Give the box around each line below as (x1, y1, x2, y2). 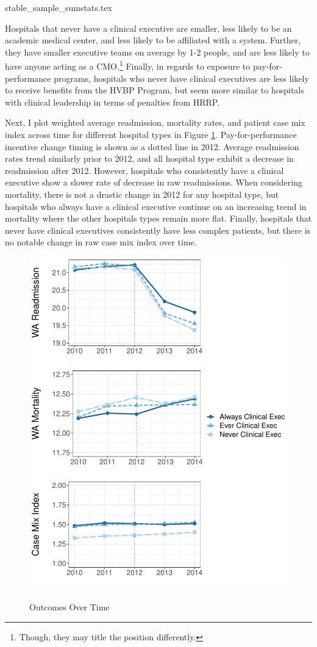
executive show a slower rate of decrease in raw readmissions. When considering (5, 176, 302, 189)
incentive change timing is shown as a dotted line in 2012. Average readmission (5, 140, 299, 153)
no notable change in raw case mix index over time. (5, 236, 197, 248)
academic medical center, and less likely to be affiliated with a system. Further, (5, 34, 301, 46)
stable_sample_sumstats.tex (5, 1, 112, 13)
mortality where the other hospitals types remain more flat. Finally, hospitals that (5, 212, 312, 225)
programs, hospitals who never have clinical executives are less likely (54, 71, 309, 84)
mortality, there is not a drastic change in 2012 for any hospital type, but (5, 187, 279, 200)
